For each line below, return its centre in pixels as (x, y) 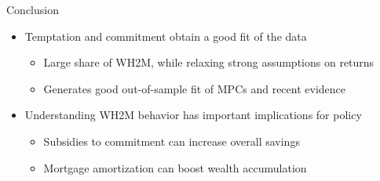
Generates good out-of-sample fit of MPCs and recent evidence (195, 88)
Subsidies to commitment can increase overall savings (172, 141)
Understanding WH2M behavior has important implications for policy (193, 115)
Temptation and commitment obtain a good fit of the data (166, 36)
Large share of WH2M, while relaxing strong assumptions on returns (209, 62)
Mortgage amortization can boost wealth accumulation (175, 167)
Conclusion (33, 9)
